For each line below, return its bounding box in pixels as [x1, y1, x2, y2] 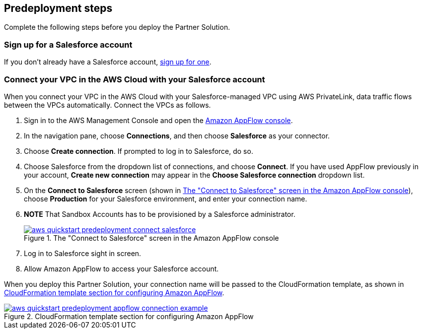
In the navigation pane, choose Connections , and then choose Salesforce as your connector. [24, 131, 330, 140]
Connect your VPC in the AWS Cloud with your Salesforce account [4, 74, 265, 84]
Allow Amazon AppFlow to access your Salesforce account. [24, 264, 219, 273]
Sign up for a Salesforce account [4, 39, 133, 50]
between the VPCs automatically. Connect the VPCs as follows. [4, 100, 211, 109]
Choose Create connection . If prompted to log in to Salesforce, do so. [24, 146, 253, 155]
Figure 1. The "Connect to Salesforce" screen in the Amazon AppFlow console [24, 233, 279, 242]
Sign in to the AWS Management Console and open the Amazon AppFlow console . [24, 116, 293, 125]
